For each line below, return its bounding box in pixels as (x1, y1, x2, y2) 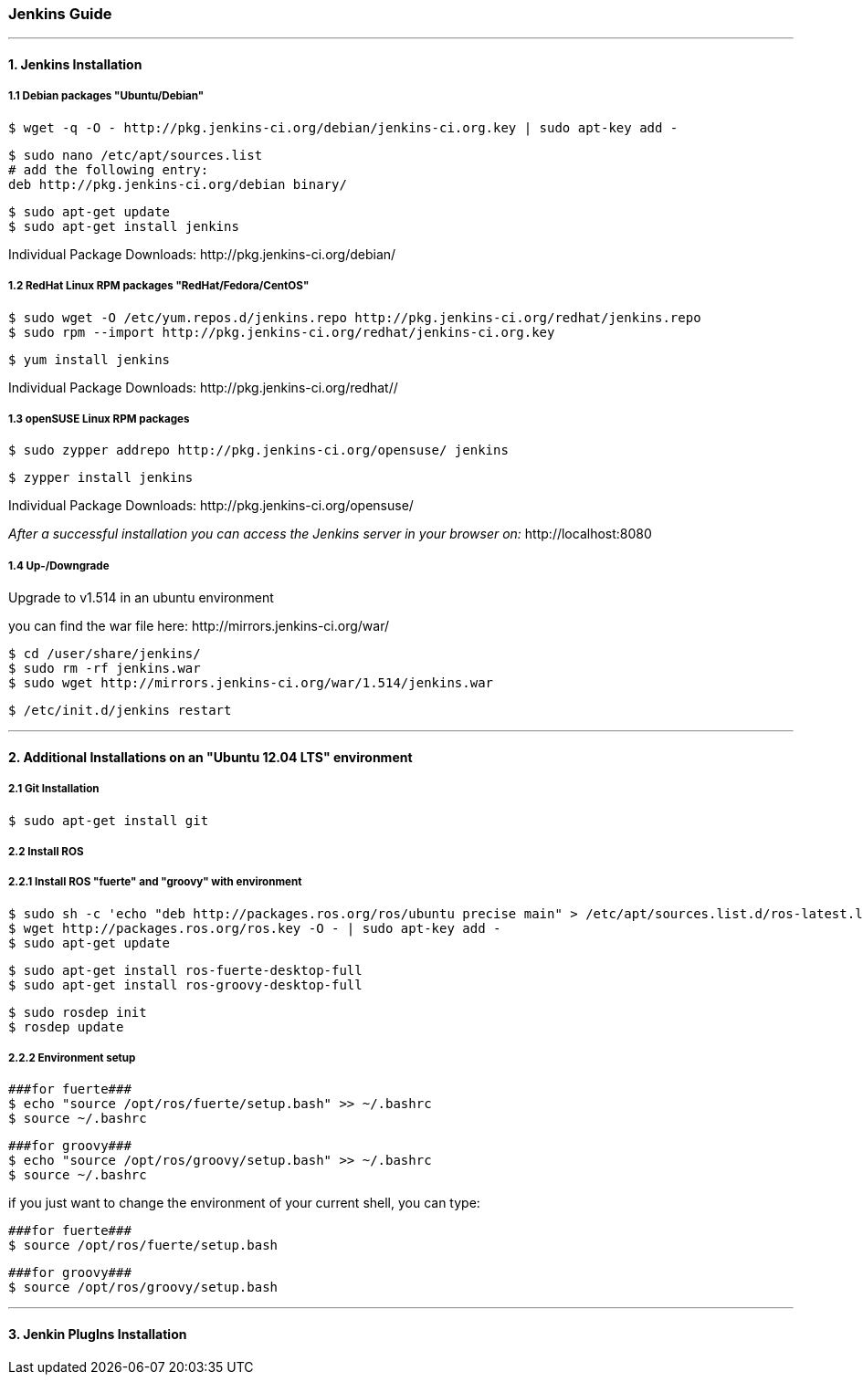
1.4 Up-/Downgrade (8, 559, 110, 572)
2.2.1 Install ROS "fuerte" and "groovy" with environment (8, 875, 302, 889)
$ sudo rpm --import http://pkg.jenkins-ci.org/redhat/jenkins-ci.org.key (8, 324, 555, 340)
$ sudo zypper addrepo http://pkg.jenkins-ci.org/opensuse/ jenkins (8, 443, 509, 458)
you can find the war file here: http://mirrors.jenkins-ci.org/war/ (8, 618, 389, 634)
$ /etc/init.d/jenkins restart (8, 703, 232, 718)
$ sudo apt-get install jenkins (8, 218, 239, 234)
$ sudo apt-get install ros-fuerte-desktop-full (8, 962, 363, 978)
